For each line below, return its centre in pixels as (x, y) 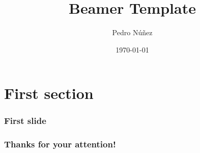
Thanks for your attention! (60, 144)
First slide (25, 121)
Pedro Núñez (132, 32)
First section (49, 93)
